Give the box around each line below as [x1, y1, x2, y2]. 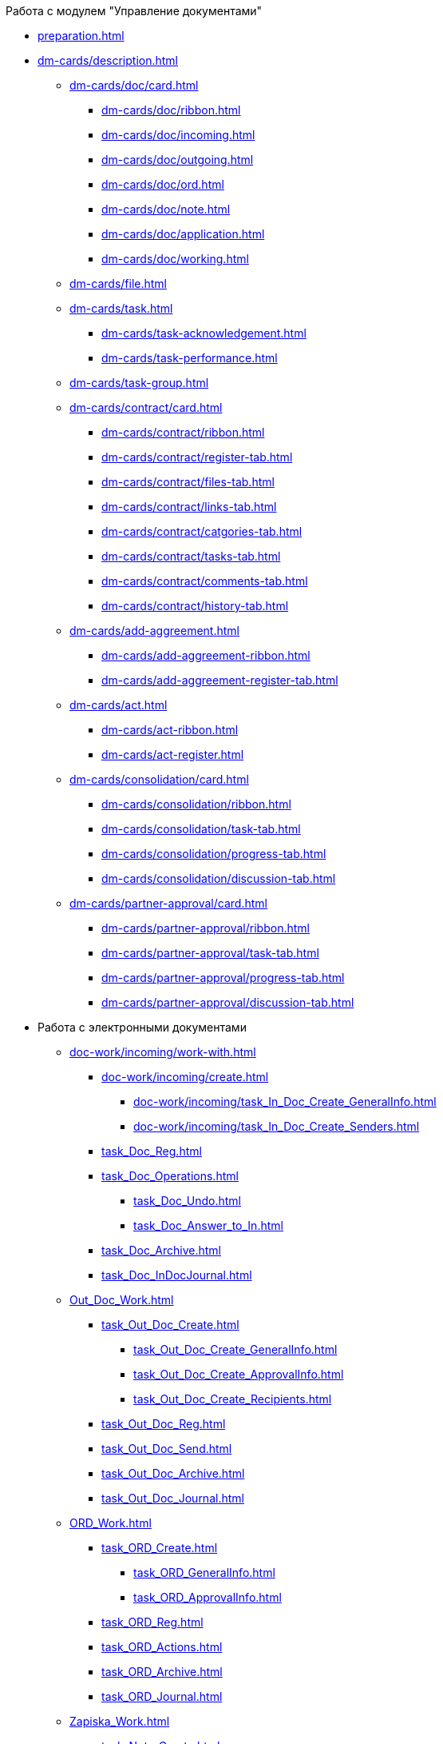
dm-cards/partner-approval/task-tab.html [101, 946, 319, 960]
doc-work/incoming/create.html [101, 1070, 269, 1084]
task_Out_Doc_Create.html [101, 1318, 239, 1331]
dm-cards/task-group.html [69, 376, 209, 389]
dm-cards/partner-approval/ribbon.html [101, 921, 310, 935]
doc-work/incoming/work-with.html [69, 1045, 256, 1059]
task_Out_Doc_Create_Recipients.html [133, 1392, 332, 1406]
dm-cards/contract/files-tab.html [101, 475, 275, 489]
